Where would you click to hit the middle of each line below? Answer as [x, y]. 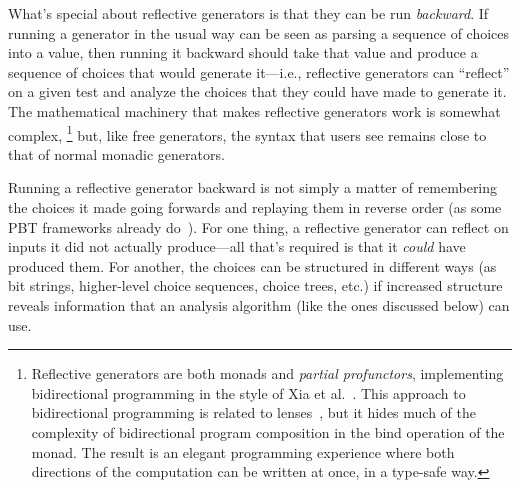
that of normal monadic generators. [116, 153]
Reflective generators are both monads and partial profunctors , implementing [267, 373]
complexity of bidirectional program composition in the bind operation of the [268, 431]
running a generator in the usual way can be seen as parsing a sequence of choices [259, 32]
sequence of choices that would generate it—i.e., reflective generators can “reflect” [259, 71]
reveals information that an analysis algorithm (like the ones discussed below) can [259, 304]
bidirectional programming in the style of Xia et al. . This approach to [248, 392]
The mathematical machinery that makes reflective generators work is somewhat [254, 110]
